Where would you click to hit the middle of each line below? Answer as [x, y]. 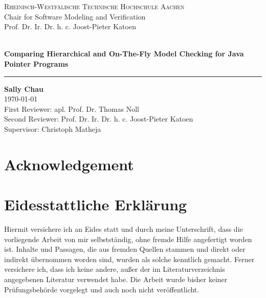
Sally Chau [24, 88]
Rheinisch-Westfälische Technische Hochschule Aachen [94, 6]
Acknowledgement [69, 164]
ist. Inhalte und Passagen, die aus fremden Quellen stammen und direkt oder [125, 249]
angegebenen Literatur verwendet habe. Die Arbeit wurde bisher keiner [116, 279]
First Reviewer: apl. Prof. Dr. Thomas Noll [72, 108]
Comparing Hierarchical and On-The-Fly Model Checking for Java [124, 54]
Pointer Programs [36, 63]
